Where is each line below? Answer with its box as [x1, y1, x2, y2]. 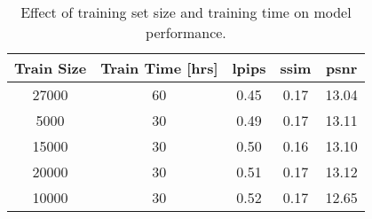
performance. [146, 22, 226, 43]
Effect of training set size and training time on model [20, 2, 352, 22]
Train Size [14, 58, 87, 78]
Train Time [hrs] [100, 58, 218, 78]
